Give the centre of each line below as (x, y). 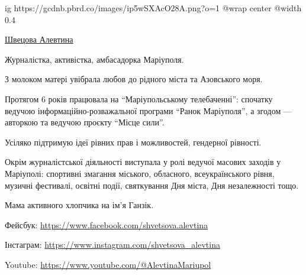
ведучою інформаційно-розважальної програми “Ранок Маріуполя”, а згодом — (148, 110)
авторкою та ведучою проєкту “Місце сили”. (85, 122)
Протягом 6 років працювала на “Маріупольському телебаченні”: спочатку (139, 98)
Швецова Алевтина (39, 39)
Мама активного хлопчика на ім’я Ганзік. (79, 205)
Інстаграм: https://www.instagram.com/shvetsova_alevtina (112, 245)
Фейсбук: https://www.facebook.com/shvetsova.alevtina (107, 224)
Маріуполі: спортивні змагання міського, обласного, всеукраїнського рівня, (140, 173)
